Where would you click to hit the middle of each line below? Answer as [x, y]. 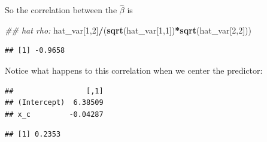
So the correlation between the [61, 10]
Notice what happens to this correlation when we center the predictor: [134, 70]
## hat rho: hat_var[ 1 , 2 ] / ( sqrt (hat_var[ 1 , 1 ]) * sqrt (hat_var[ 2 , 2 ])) [128, 30]
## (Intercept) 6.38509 [54, 103]
